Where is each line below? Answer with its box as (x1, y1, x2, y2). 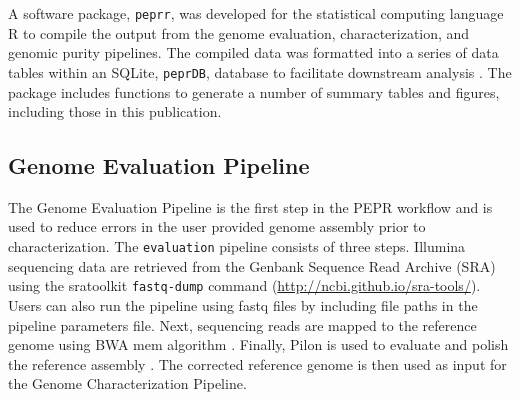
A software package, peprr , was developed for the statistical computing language (8, 3, 504, 23)
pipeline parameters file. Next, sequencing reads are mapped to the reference (8, 314, 477, 335)
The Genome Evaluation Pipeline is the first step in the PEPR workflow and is (8, 196, 493, 217)
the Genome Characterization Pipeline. (8, 373, 247, 394)
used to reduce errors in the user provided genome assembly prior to (8, 216, 426, 237)
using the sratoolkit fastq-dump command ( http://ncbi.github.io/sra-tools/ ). (8, 275, 481, 296)
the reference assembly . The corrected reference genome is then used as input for (8, 353, 507, 374)
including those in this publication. (8, 101, 222, 122)
